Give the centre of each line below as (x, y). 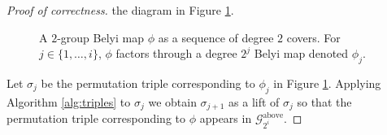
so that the (324, 101)
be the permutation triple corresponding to (148, 83)
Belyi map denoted (301, 53)
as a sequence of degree (216, 37)
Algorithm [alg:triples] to (69, 101)
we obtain (172, 101)
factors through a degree (176, 53)
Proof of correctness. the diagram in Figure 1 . (120, 10)
